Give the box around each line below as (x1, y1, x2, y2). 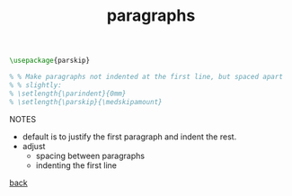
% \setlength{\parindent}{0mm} (9, 89, 127, 98)
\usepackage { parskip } (9, 56, 91, 66)
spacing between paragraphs (35, 150, 146, 161)
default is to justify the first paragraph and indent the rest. (22, 131, 237, 142)
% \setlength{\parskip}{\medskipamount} (9, 97, 164, 106)
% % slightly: (9, 80, 63, 90)
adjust (22, 140, 46, 151)
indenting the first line (35, 159, 117, 171)
